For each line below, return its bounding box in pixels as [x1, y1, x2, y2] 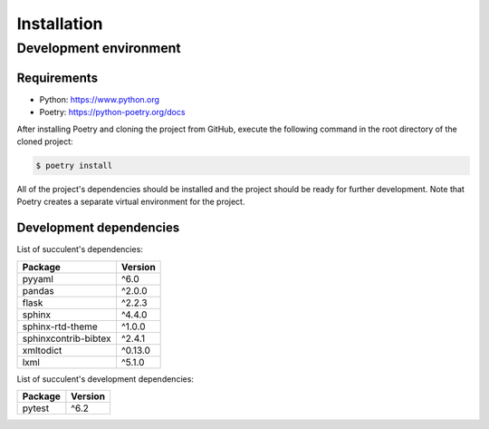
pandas [22, 284, 54, 297]
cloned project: [16, 136, 73, 147]
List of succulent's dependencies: [16, 244, 144, 255]
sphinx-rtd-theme [22, 320, 99, 333]
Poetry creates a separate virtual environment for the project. [16, 196, 245, 208]
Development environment [16, 40, 181, 56]
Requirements [16, 70, 99, 85]
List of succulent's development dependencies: [16, 373, 195, 385]
